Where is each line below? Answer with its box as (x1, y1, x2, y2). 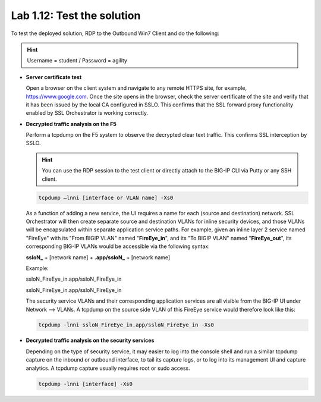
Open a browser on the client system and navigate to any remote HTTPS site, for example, (26, 84, 247, 92)
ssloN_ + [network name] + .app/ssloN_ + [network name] (26, 253, 171, 261)
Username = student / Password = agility (27, 57, 128, 64)
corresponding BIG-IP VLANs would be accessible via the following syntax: (26, 243, 210, 250)
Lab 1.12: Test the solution (11, 9, 141, 22)
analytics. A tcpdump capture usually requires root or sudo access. (26, 365, 190, 372)
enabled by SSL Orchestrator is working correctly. (26, 109, 149, 117)
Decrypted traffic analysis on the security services (26, 337, 155, 344)
